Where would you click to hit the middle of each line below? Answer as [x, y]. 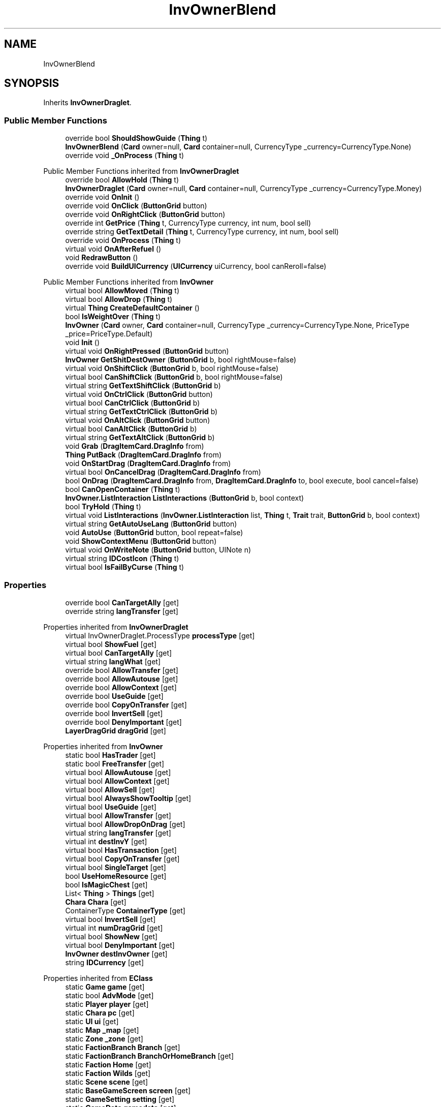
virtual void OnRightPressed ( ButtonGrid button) [147, 351]
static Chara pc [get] [100, 1012]
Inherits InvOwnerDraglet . [87, 103]
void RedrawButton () [102, 258]
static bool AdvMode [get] [109, 995]
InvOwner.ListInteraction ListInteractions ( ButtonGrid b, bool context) [185, 498]
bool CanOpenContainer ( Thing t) [123, 489]
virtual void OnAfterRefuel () [113, 249]
